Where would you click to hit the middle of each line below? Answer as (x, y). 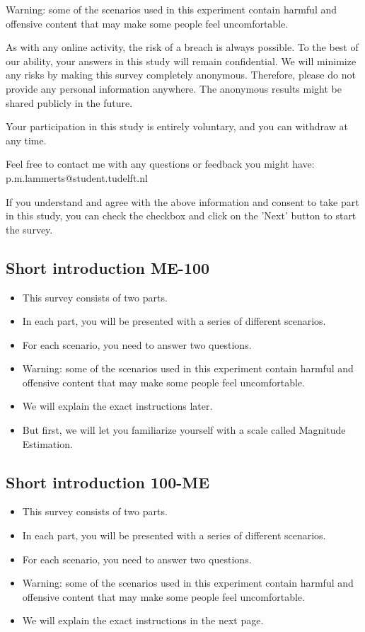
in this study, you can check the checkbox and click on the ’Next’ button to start (181, 216)
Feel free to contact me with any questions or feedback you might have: (160, 164)
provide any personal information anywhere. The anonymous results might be (174, 88)
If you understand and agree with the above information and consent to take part (182, 201)
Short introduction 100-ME (108, 482)
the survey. (29, 229)
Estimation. (47, 443)
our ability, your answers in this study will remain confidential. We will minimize (181, 61)
